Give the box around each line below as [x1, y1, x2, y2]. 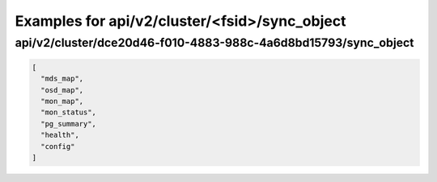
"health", [40, 130, 80, 140]
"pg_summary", [40, 119, 97, 128]
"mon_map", [40, 97, 84, 105]
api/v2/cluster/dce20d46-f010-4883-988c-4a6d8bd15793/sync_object [15, 35, 414, 50]
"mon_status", [40, 108, 97, 117]
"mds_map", [40, 74, 84, 84]
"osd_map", [40, 85, 84, 94]
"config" [40, 142, 75, 151]
